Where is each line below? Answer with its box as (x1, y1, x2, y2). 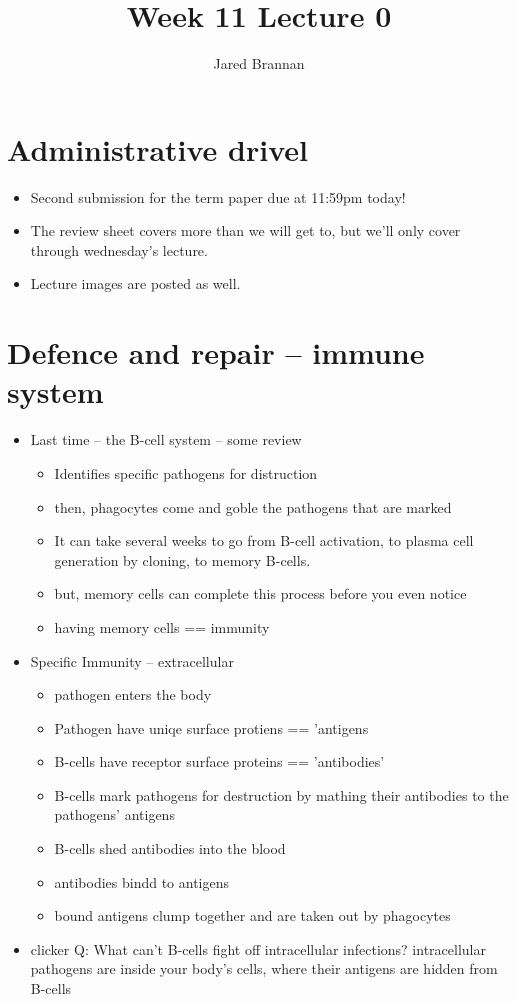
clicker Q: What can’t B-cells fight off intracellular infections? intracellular (30, 938, 486, 959)
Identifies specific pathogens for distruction (54, 462, 318, 483)
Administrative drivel (7, 128, 308, 169)
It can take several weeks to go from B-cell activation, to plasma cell (54, 530, 474, 551)
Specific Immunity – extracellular (30, 650, 234, 671)
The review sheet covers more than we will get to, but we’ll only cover (30, 220, 461, 241)
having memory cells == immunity (54, 616, 270, 637)
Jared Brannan (213, 53, 305, 74)
